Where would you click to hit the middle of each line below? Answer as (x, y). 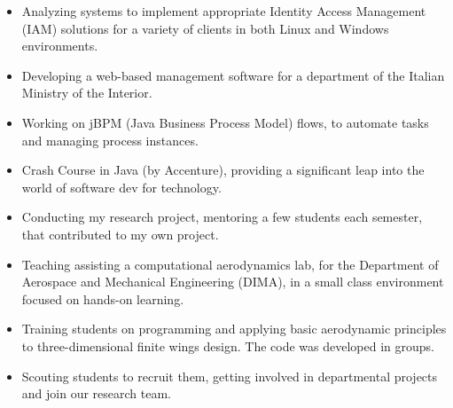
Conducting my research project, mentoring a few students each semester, (222, 217)
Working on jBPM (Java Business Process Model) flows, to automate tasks (225, 122)
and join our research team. (96, 393)
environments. (60, 46)
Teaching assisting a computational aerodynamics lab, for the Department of (230, 264)
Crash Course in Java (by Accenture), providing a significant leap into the (223, 170)
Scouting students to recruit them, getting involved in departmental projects (230, 376)
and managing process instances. (110, 140)
